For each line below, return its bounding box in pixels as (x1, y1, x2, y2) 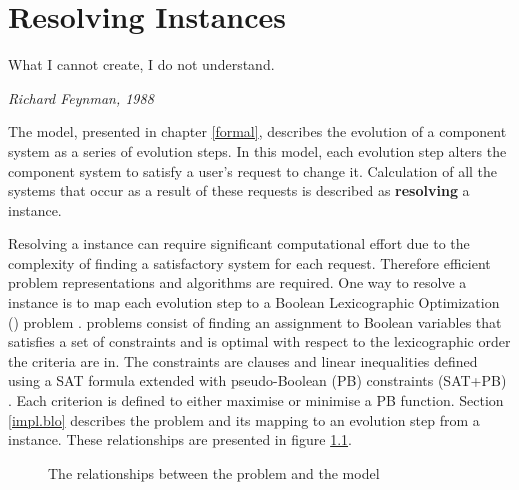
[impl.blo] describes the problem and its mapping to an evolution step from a (8, 409, 480, 430)
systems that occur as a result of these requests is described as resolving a (8, 180, 470, 201)
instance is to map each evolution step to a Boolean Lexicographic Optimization (8, 292, 500, 313)
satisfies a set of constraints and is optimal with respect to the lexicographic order (8, 331, 511, 352)
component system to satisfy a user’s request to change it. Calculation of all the (8, 160, 498, 181)
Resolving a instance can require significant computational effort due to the (8, 233, 470, 254)
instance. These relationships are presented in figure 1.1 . (8, 429, 352, 450)
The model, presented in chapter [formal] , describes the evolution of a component (8, 121, 507, 142)
